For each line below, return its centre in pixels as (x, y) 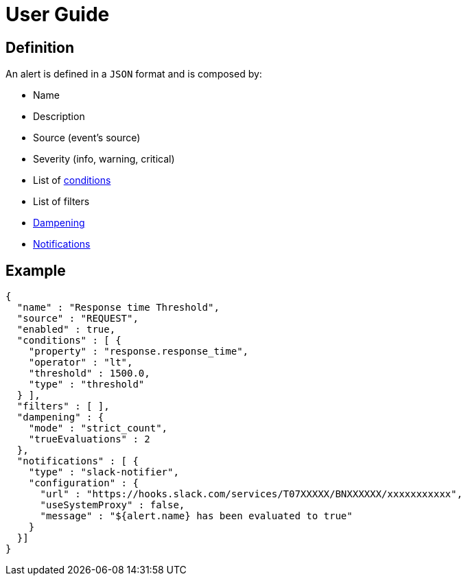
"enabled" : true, (66, 330)
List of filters (61, 202)
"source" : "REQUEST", (78, 319)
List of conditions (72, 180)
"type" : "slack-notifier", (104, 472)
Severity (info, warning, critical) (104, 159)
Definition (40, 47)
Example (36, 270)
